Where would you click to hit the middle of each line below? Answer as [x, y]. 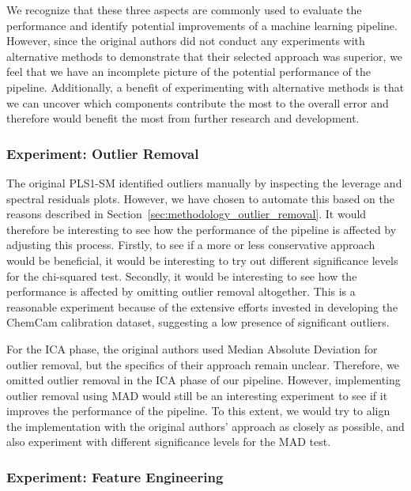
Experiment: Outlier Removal [103, 153]
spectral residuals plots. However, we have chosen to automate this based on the [200, 198]
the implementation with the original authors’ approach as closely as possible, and [205, 426]
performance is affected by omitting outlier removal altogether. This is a [181, 291]
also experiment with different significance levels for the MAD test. [169, 442]
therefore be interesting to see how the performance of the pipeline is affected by [202, 229]
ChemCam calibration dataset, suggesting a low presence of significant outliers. [198, 322]
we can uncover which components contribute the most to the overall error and [198, 102]
